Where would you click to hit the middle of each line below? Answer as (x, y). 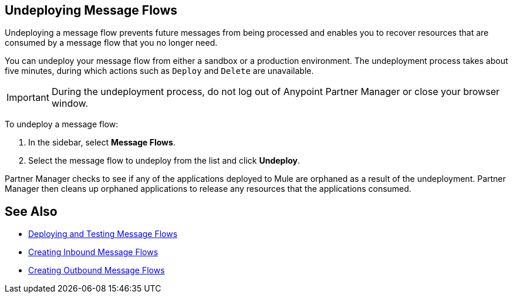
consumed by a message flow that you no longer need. (111, 43)
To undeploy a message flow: (62, 124)
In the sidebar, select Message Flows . (102, 143)
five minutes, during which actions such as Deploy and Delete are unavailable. (159, 71)
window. (70, 104)
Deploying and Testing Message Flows (103, 234)
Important (28, 98)
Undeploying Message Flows (91, 10)
